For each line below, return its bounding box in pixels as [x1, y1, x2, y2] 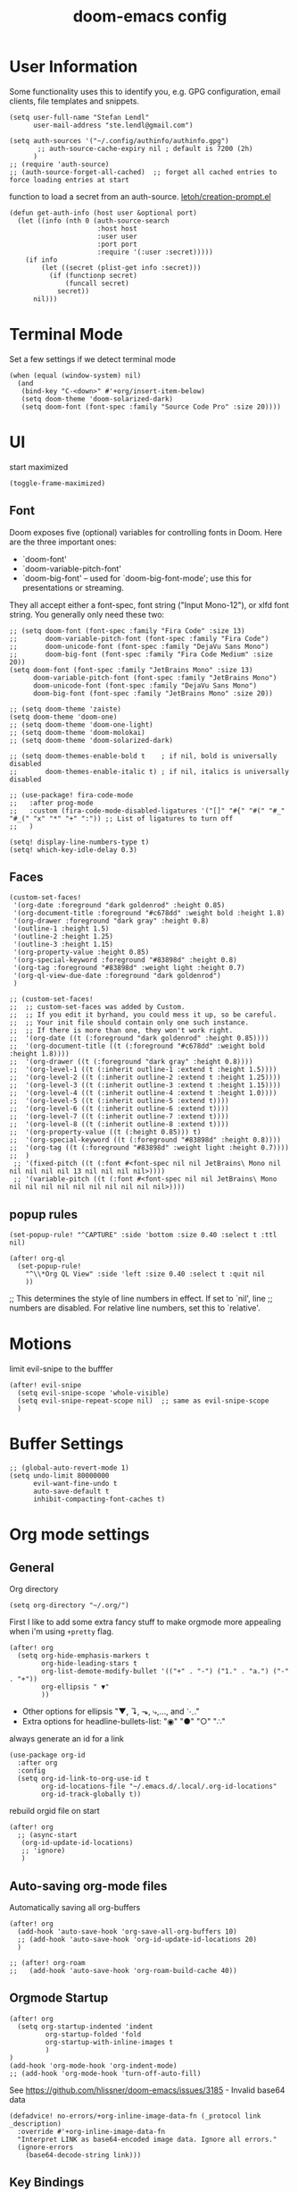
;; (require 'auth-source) [9, 159, 110, 169]
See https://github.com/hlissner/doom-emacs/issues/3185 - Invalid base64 [9, 2085, 286, 2095]
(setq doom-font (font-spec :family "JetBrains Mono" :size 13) [9, 665, 253, 674]
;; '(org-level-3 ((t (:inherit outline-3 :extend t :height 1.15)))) [9, 1081, 281, 1090]
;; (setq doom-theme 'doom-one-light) [9, 720, 153, 729]
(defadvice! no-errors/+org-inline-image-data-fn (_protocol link [9, 2112, 261, 2120]
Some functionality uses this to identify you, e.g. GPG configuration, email [9, 86, 281, 97]
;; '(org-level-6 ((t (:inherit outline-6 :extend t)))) [9, 1104, 229, 1114]
